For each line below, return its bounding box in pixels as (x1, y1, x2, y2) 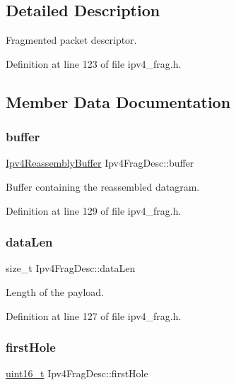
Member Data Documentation (6, 90, 231, 112)
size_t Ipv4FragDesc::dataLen (6, 261, 136, 276)
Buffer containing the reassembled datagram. (6, 179, 200, 194)
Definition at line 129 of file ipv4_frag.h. (6, 203, 182, 218)
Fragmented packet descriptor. (6, 32, 137, 47)
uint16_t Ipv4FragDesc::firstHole (6, 366, 148, 381)
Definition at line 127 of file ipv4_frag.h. (6, 308, 182, 323)
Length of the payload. (6, 284, 105, 299)
